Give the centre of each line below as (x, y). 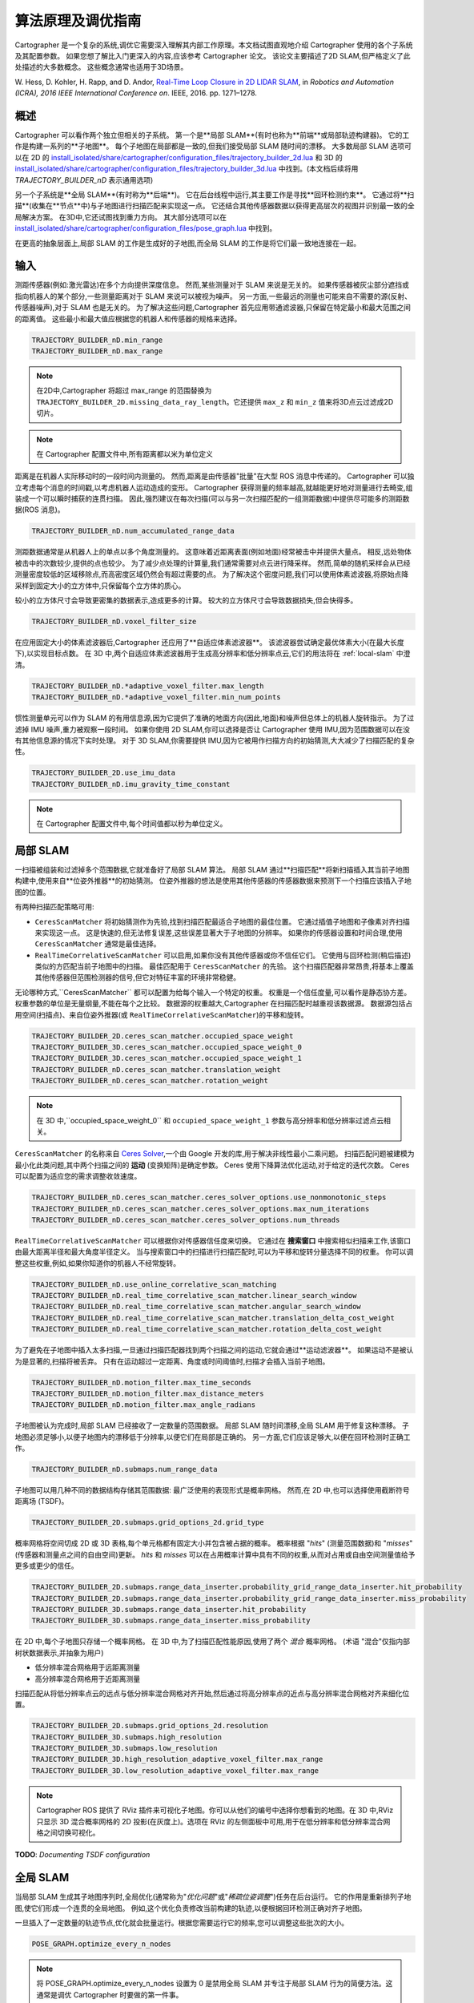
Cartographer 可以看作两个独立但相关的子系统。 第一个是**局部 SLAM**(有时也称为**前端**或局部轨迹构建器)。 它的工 (212, 135)
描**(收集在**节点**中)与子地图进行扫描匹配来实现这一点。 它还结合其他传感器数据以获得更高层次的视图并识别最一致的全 (215, 206)
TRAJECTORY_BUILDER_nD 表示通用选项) (84, 179)
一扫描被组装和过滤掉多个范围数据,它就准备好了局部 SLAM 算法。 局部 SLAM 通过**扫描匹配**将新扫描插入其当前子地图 (212, 869)
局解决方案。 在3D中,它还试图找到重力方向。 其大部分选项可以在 (121, 217)
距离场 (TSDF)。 (42, 1501)
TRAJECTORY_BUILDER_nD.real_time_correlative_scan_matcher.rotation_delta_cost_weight (207, 1329)
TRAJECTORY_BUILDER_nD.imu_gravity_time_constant (131, 784)
